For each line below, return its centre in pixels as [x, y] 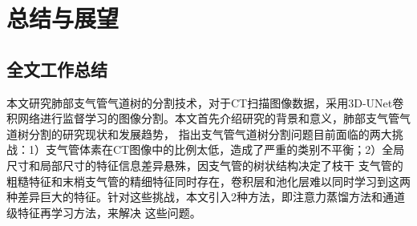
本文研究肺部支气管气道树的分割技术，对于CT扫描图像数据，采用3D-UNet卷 [205, 102]
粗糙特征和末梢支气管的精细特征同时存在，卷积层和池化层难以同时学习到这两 [208, 181]
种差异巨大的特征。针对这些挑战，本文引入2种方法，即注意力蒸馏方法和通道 [206, 197]
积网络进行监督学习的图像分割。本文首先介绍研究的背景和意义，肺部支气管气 [208, 118]
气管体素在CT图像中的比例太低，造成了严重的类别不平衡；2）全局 [231, 149]
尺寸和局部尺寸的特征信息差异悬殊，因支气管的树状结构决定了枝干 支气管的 [205, 165]
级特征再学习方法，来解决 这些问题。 [104, 212]
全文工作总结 [57, 69]
